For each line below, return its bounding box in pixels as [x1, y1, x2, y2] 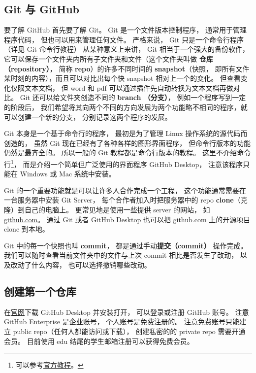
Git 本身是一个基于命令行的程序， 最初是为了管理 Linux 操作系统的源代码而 [4, 128, 248, 138]
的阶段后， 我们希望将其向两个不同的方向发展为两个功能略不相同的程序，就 [4, 102, 248, 112]
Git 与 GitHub [4, 1, 79, 17]
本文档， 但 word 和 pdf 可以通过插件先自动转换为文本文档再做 [31, 82, 233, 93]
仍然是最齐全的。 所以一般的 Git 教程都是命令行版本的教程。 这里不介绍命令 [4, 147, 251, 158]
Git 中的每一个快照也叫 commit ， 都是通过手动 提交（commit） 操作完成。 [4, 240, 248, 250]
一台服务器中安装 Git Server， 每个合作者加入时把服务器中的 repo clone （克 [4, 195, 248, 205]
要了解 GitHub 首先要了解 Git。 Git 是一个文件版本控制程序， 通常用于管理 [4, 25, 247, 35]
